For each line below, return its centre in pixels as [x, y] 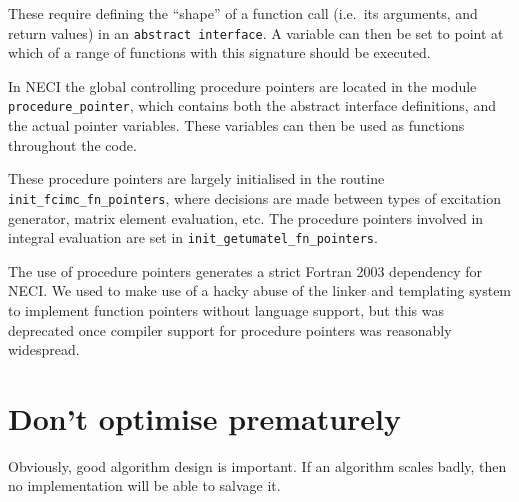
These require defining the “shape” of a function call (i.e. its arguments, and [243, 13]
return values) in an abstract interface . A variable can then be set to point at [256, 32]
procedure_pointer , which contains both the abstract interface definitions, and [252, 105]
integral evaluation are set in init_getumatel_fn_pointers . [193, 237]
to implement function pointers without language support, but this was [226, 309]
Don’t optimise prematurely [205, 417]
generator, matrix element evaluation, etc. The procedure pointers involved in [246, 217]
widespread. [44, 349]
